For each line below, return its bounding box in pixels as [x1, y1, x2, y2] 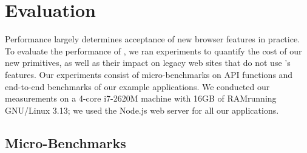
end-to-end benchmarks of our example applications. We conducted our [5, 80, 270, 93]
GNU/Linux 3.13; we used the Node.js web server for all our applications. [5, 103, 279, 116]
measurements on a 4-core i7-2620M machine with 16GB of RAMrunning [5, 92, 277, 105]
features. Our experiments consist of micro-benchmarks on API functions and [5, 68, 293, 80]
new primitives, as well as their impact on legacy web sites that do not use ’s [5, 56, 291, 69]
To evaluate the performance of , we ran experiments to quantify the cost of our [5, 44, 302, 57]
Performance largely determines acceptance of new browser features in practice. [5, 33, 300, 45]
